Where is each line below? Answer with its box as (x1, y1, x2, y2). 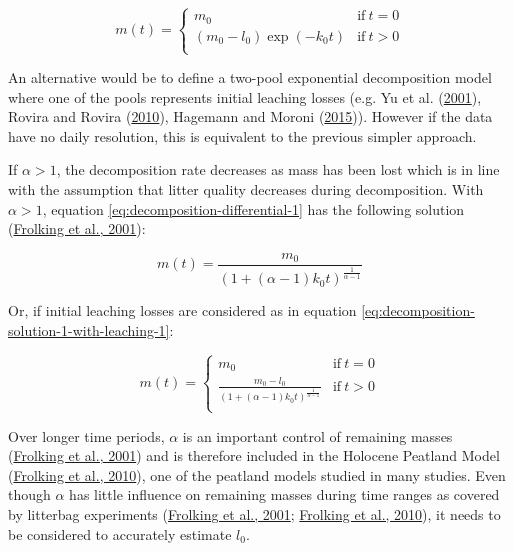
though (8, 484, 51, 505)
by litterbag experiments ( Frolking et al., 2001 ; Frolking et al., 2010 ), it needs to (8, 504, 501, 525)
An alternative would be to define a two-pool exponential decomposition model (8, 67, 492, 88)
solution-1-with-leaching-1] (8, 319, 170, 340)
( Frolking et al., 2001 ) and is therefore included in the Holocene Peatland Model (8, 445, 500, 466)
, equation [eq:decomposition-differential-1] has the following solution (42, 198, 465, 219)
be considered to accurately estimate (8, 523, 232, 544)
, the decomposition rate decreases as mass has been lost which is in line (56, 159, 500, 180)
